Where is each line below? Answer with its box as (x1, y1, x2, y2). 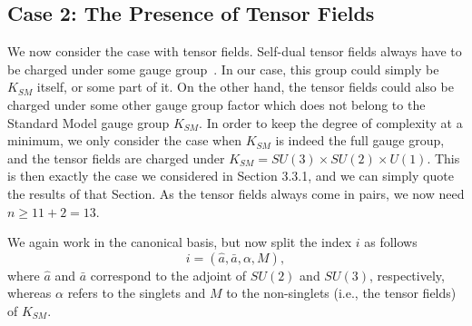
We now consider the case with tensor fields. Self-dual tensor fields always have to (7, 42, 462, 61)
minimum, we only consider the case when (7, 131, 241, 150)
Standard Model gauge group (7, 113, 170, 132)
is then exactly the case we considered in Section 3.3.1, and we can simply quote (7, 166, 454, 185)
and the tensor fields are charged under (7, 148, 225, 167)
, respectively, (369, 265, 445, 284)
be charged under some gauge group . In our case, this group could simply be (7, 59, 439, 78)
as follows (364, 232, 418, 252)
